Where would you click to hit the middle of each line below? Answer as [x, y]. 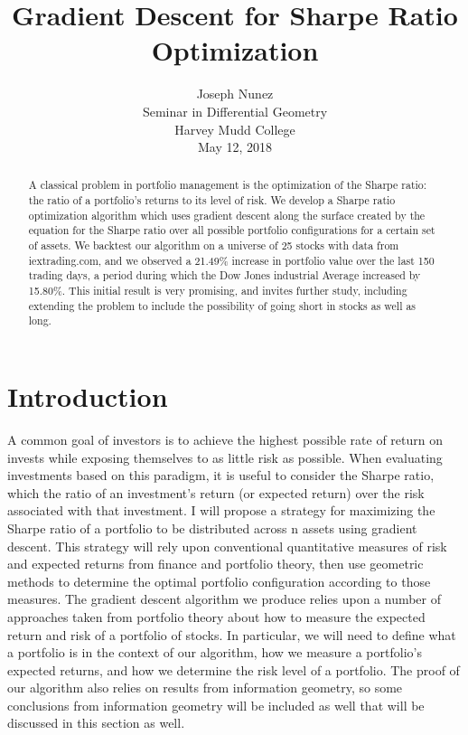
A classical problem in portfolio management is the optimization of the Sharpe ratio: [228, 185]
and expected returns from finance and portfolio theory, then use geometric [215, 564]
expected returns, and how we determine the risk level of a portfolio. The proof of [234, 669]
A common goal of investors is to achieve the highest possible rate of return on [225, 439]
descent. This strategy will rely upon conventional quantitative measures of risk [227, 546]
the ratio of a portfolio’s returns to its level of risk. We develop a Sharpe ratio [212, 200]
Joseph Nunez [235, 94]
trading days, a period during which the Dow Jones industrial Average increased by [225, 275]
